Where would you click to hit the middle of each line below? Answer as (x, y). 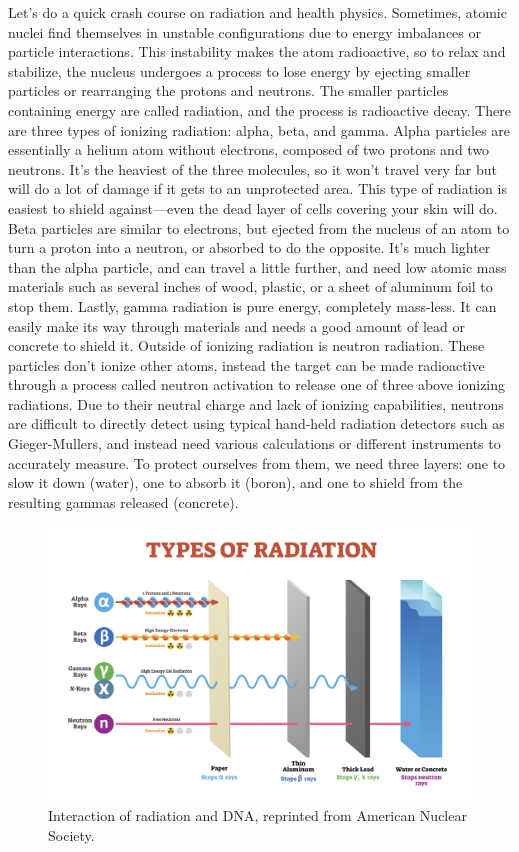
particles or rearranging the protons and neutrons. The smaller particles (228, 90)
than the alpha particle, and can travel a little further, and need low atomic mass (257, 266)
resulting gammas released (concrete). (123, 501)
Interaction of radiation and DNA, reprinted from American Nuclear (257, 815)
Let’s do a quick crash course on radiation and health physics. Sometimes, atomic (257, 12)
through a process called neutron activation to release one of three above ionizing (257, 384)
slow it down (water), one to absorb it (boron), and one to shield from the (235, 482)
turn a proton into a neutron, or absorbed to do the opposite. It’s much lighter (249, 247)
